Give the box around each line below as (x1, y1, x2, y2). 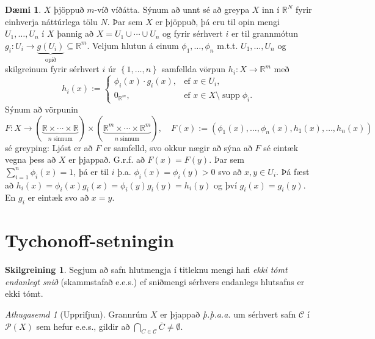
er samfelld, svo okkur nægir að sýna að (103, 141, 252, 154)
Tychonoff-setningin (5, 228, 175, 253)
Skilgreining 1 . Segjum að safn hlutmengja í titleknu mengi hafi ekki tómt (5, 263, 288, 276)
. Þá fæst (276, 165, 310, 177)
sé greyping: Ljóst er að (5, 141, 93, 154)
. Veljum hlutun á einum (87, 39, 179, 51)
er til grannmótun (231, 27, 298, 40)
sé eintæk (263, 141, 299, 154)
